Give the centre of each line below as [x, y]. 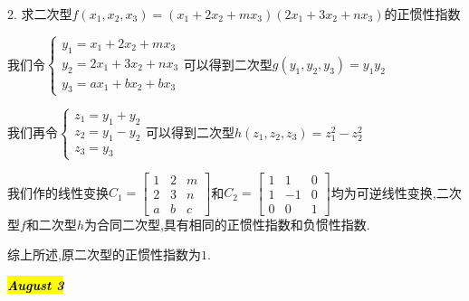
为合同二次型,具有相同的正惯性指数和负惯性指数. [227, 224]
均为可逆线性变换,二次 [396, 192]
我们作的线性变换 [58, 192]
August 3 [36, 284]
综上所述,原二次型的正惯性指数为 [104, 254]
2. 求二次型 [40, 14]
